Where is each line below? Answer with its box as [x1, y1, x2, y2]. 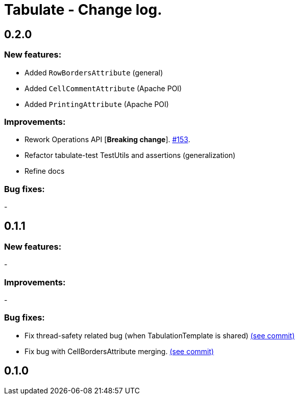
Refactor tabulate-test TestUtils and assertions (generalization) [24, 151, 236, 160]
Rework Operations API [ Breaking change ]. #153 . [24, 135, 190, 144]
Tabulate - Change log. [4, 1, 162, 18]
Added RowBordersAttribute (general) [24, 68, 163, 77]
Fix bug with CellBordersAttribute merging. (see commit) [24, 347, 214, 356]
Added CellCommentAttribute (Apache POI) [24, 84, 182, 93]
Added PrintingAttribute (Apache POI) [24, 99, 169, 109]
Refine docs [24, 167, 65, 176]
